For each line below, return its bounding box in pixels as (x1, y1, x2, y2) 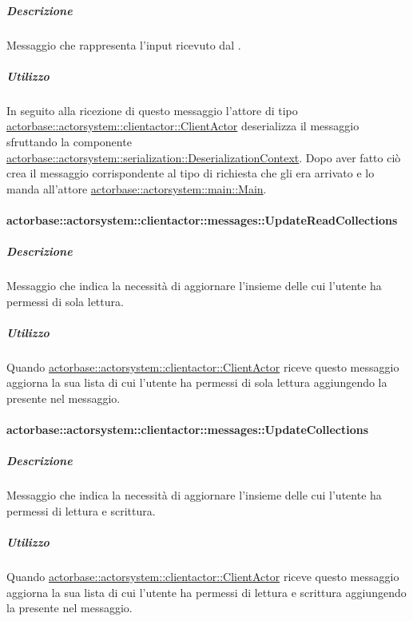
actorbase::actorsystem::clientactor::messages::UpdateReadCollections (6, 211, 398, 228)
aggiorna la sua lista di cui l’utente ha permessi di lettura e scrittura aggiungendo (6, 583, 407, 600)
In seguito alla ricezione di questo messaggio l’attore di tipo (6, 102, 298, 118)
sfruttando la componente (6, 133, 132, 149)
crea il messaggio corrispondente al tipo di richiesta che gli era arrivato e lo (6, 165, 375, 181)
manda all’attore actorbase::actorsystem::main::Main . (6, 180, 267, 197)
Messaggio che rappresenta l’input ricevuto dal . (6, 36, 241, 53)
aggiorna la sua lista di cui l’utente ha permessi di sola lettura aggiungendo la (6, 374, 387, 391)
